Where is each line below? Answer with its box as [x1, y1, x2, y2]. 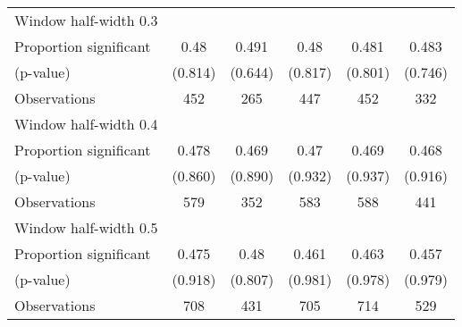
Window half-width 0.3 [14, 10, 158, 30]
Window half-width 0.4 [14, 113, 158, 134]
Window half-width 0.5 [14, 217, 158, 238]
